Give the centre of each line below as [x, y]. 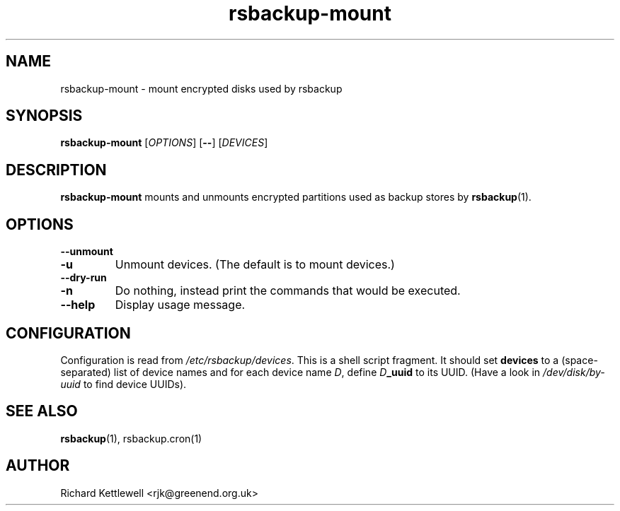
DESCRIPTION [56, 170]
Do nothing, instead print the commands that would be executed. [288, 291]
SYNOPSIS [44, 116]
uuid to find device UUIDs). [124, 384]
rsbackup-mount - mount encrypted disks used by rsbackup [201, 88]
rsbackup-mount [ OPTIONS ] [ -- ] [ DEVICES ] [164, 143]
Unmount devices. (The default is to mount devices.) [255, 265]
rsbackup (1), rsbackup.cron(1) [131, 438]
